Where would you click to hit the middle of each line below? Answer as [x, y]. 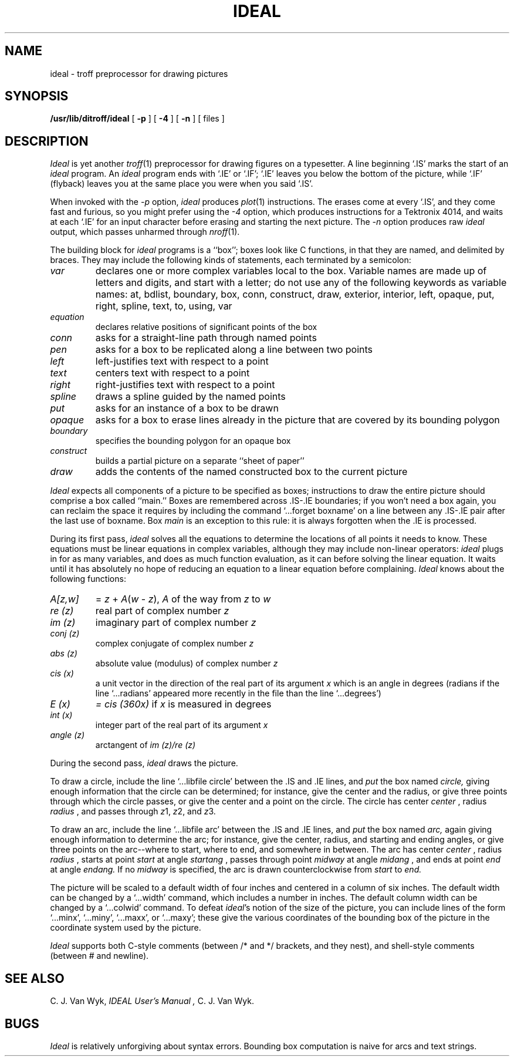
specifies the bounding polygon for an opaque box [193, 441]
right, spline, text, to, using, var [164, 306]
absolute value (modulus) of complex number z [187, 663]
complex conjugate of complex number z [175, 644]
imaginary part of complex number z [176, 623]
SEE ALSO [35, 978]
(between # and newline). [99, 956]
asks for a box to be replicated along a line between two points [234, 350]
